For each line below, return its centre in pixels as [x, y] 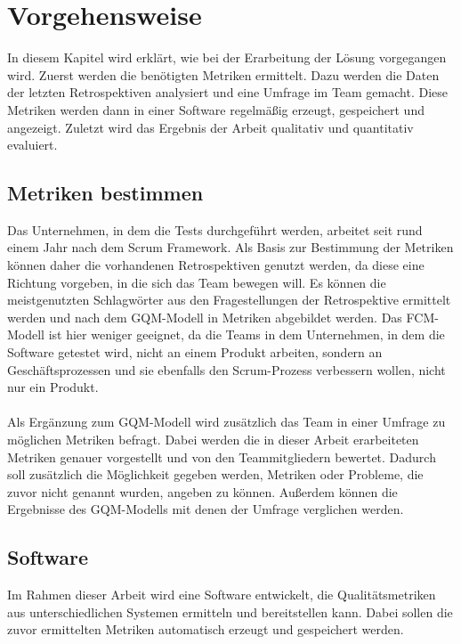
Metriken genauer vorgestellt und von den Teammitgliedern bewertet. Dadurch [222, 457]
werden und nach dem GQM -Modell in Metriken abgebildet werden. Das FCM [221, 317]
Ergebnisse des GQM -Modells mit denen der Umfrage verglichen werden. [206, 509]
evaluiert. [32, 145]
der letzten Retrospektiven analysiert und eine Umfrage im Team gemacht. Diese [227, 92]
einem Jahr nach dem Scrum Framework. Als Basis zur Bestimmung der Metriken [230, 247]
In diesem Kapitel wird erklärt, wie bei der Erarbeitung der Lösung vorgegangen [227, 57]
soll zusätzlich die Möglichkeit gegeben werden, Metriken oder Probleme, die [215, 474]
